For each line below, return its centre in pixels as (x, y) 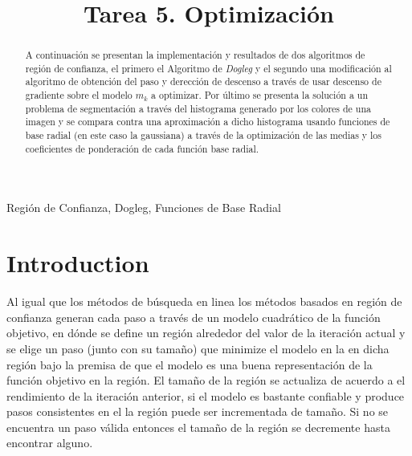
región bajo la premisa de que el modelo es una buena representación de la (190, 364)
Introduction (78, 263)
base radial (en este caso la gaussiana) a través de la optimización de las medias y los (203, 135)
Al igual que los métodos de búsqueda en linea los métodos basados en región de (204, 301)
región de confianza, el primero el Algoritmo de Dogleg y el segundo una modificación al (208, 68)
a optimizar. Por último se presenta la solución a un (260, 95)
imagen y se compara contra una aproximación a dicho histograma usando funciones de (208, 122)
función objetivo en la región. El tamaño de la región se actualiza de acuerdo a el (206, 380)
